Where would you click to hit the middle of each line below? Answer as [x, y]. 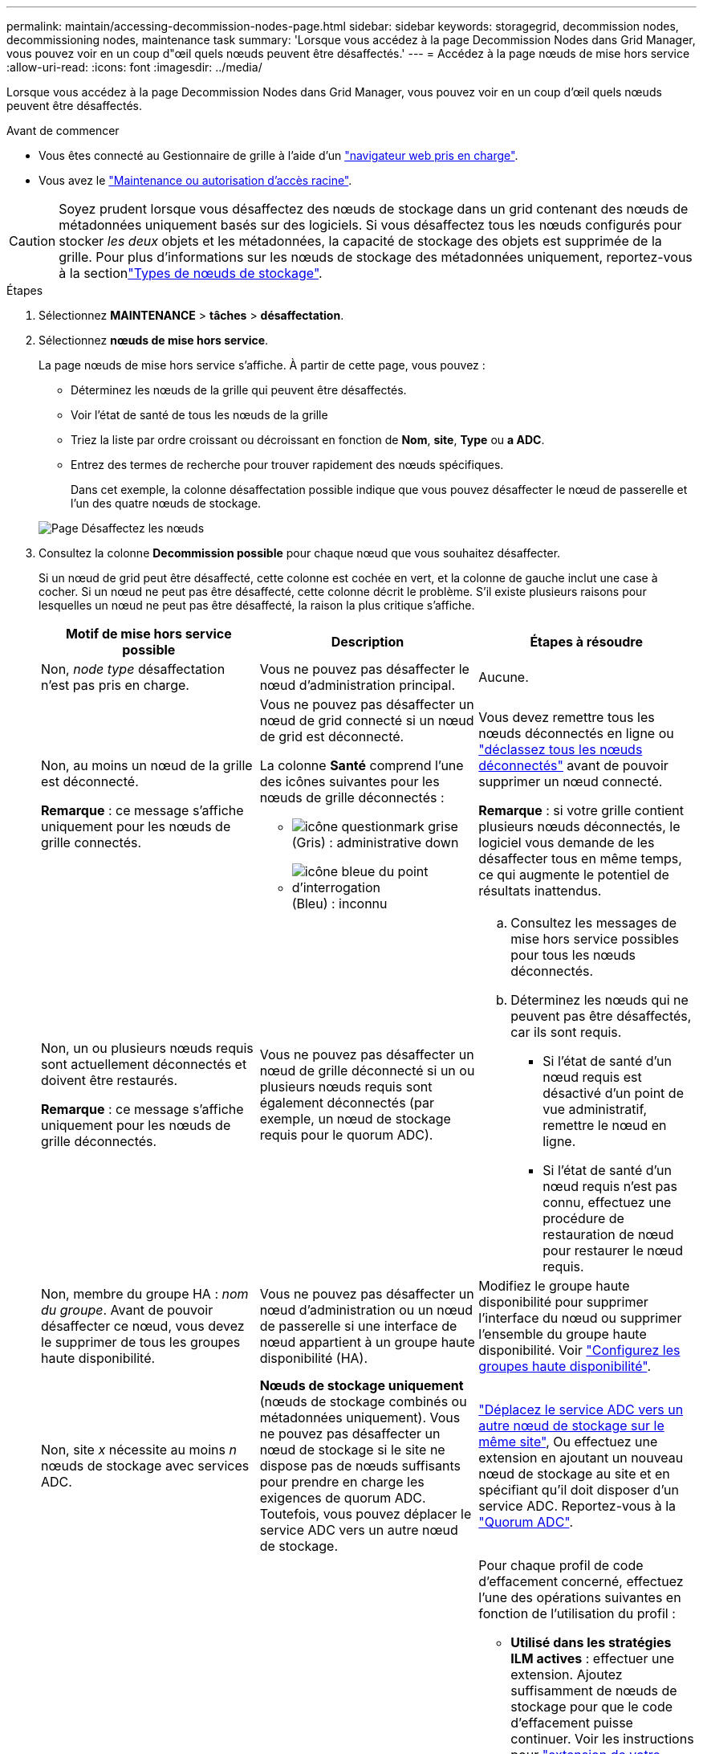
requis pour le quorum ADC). [346, 1135]
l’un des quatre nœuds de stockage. [166, 503]
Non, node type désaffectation [133, 669]
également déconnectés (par [347, 1103]
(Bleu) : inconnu [339, 904]
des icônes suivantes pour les [349, 781]
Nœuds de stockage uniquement [362, 1385]
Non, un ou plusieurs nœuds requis [147, 1048]
